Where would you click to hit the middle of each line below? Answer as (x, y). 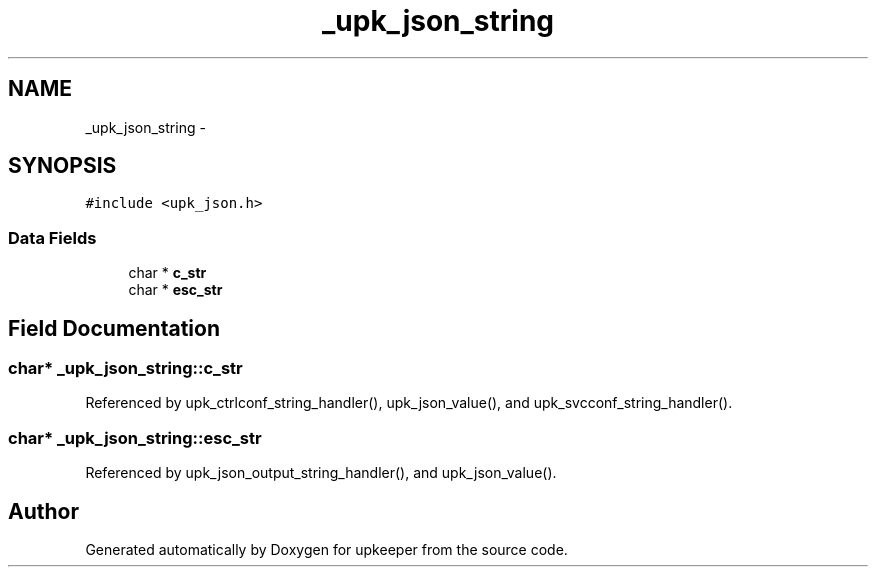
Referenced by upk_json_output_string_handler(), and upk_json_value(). (321, 473)
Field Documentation (114, 328)
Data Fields (52, 237)
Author (43, 511)
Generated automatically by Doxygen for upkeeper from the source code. (326, 549)
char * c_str (167, 273)
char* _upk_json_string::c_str (125, 368)
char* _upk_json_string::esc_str (135, 437)
